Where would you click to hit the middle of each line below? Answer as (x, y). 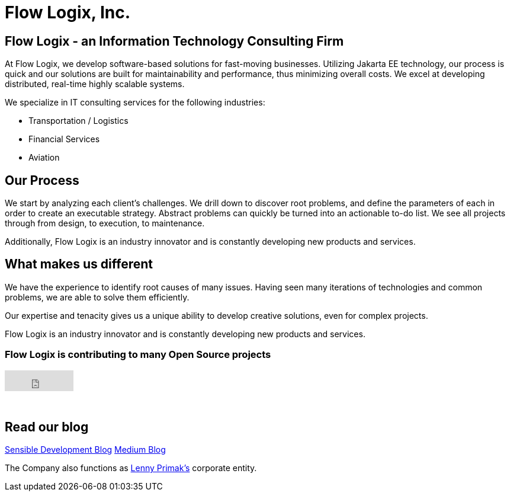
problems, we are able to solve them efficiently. (97, 297)
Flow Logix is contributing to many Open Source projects (138, 355)
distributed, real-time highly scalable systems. (95, 84)
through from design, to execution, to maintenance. (105, 223)
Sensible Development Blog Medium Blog (85, 450)
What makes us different (79, 264)
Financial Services (64, 139)
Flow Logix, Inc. (68, 12)
